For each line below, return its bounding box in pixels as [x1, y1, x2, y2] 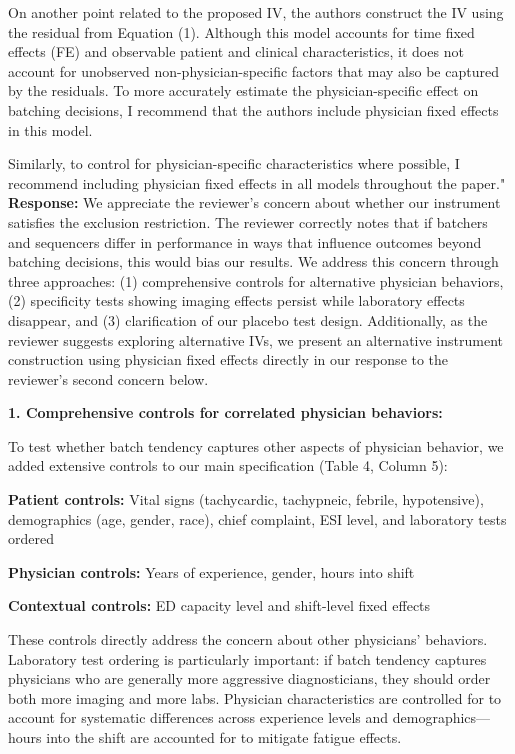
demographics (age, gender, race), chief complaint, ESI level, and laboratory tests [8, 508, 507, 529]
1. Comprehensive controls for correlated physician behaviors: [8, 402, 443, 423]
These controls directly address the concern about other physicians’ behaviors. [8, 629, 488, 650]
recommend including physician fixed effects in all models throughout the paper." [8, 172, 506, 193]
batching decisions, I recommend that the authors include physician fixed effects [8, 99, 499, 120]
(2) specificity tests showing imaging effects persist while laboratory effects [8, 290, 465, 311]
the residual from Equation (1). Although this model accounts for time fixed [8, 21, 475, 42]
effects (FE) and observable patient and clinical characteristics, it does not [8, 41, 464, 62]
